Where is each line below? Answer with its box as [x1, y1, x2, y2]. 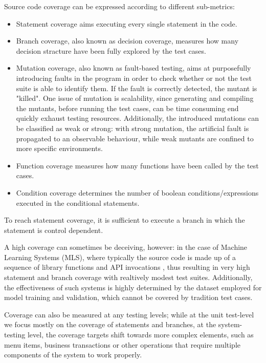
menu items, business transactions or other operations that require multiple [4, 339, 240, 350]
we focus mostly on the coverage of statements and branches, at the [4, 319, 216, 330]
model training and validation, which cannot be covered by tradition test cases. [4, 292, 253, 303]
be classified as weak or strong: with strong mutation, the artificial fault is [16, 122, 249, 133]
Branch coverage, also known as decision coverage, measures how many [16, 35, 239, 46]
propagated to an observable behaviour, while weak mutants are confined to [16, 133, 254, 143]
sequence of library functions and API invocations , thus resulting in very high [4, 262, 250, 272]
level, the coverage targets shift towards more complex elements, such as [27, 329, 254, 340]
